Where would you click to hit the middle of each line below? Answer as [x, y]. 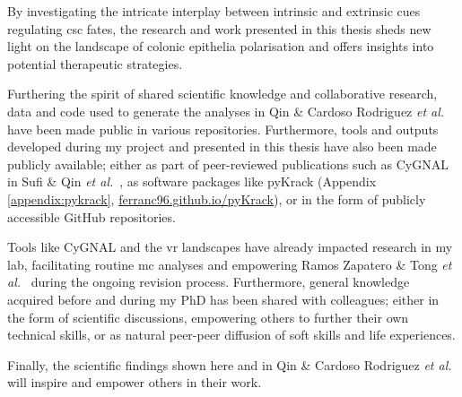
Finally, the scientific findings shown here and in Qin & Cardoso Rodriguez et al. [230, 364]
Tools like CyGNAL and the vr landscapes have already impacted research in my [230, 247]
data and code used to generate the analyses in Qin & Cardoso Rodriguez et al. [226, 111]
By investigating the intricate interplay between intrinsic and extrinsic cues [214, 11]
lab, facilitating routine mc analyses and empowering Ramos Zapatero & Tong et [230, 264]
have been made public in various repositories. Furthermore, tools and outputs [223, 129]
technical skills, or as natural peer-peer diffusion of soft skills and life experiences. [231, 335]
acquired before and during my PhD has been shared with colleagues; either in [223, 299]
